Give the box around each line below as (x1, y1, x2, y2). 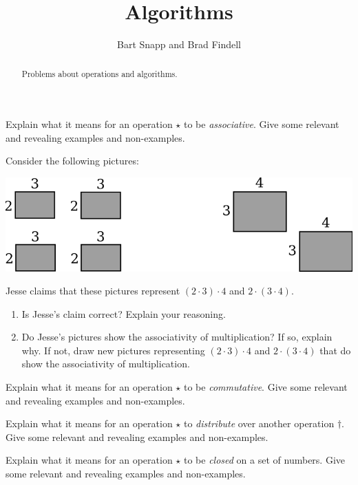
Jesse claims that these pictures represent (6, 283, 180, 298)
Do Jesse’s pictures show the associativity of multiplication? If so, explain (21, 330, 333, 344)
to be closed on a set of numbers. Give (183, 453, 346, 467)
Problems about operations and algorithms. (21, 67, 178, 79)
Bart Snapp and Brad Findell (117, 37, 241, 52)
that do (319, 343, 351, 357)
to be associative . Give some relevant (183, 117, 339, 131)
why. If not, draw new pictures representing (21, 343, 205, 357)
